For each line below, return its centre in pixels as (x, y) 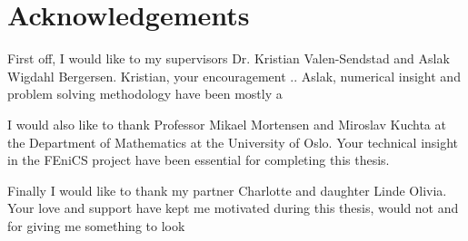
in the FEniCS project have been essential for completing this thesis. (199, 160)
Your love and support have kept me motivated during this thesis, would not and (233, 208)
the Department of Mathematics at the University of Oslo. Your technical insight (233, 142)
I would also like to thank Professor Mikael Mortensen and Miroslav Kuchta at (227, 124)
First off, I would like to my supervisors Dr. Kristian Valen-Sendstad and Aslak (229, 58)
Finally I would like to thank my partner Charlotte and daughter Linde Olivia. (227, 190)
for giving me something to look (96, 225)
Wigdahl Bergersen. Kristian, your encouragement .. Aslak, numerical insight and (234, 76)
